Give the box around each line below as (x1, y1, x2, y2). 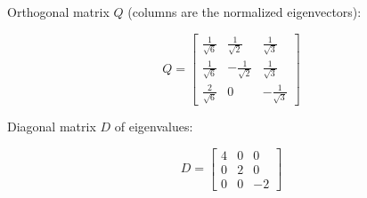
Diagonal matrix (7, 117, 96, 136)
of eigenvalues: (114, 117, 193, 136)
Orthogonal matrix (7, 3, 110, 20)
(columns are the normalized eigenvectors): (127, 3, 362, 20)
